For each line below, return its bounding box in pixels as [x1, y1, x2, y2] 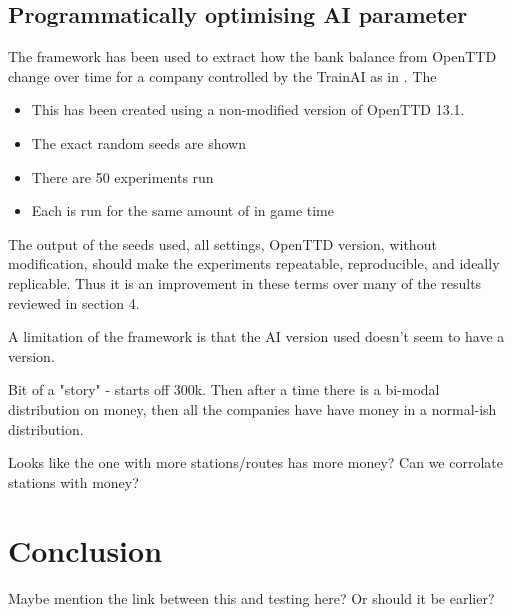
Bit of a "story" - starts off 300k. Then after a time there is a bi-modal [8, 379, 440, 400]
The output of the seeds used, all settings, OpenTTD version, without [8, 233, 437, 254]
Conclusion [8, 530, 163, 571]
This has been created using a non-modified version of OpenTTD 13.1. [31, 99, 465, 120]
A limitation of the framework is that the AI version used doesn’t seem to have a [8, 326, 505, 347]
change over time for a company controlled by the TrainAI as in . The [8, 65, 437, 86]
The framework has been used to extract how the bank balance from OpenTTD [8, 46, 497, 67]
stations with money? [8, 471, 139, 492]
